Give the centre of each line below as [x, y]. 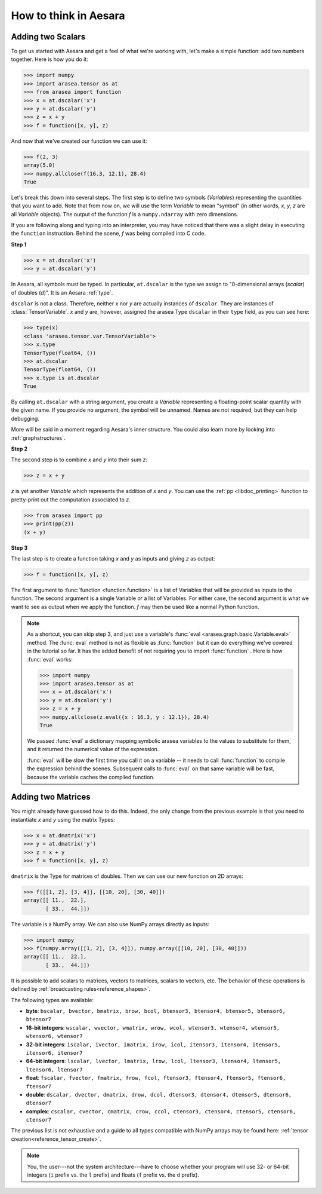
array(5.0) [39, 165]
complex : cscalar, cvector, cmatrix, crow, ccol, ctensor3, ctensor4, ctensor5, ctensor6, [161, 1111]
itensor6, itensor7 [54, 1053]
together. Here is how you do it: [50, 59]
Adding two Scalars [48, 37]
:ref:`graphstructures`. [38, 438]
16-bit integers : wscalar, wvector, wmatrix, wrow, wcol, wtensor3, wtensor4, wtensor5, [153, 1027]
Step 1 [19, 244]
